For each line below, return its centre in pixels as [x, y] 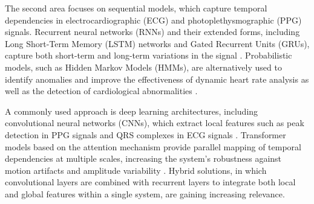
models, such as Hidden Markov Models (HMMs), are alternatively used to [143, 67]
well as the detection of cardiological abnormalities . [101, 91]
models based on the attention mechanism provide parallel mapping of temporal [153, 146]
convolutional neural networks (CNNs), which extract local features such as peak [155, 123]
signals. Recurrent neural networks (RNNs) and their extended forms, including [152, 32]
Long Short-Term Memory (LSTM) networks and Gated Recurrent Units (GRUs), [157, 43]
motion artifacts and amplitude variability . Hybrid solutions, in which [136, 170]
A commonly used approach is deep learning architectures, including [132, 111]
